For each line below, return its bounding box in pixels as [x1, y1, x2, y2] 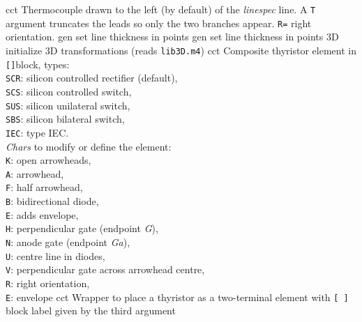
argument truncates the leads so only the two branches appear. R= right [6, 15, 312, 30]
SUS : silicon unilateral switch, [6, 98, 130, 112]
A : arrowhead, [6, 166, 64, 181]
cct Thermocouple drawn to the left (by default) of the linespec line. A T [6, 2, 316, 16]
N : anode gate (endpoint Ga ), [6, 235, 130, 250]
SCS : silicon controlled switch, [6, 84, 132, 98]
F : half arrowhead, [6, 180, 83, 194]
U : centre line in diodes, [6, 248, 105, 263]
